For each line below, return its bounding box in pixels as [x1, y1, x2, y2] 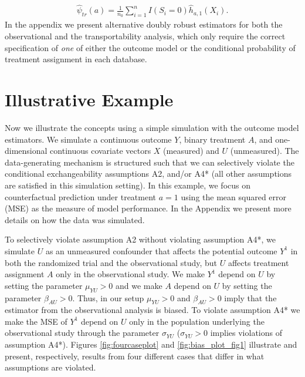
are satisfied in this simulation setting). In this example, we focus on [5, 179, 251, 191]
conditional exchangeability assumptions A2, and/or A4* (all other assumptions [5, 167, 292, 180]
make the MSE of [5, 315, 67, 327]
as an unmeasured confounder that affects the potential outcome [45, 244, 277, 257]
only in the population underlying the [129, 315, 265, 327]
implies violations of [210, 326, 282, 339]
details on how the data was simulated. [5, 213, 145, 225]
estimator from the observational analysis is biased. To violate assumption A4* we [5, 304, 300, 316]
